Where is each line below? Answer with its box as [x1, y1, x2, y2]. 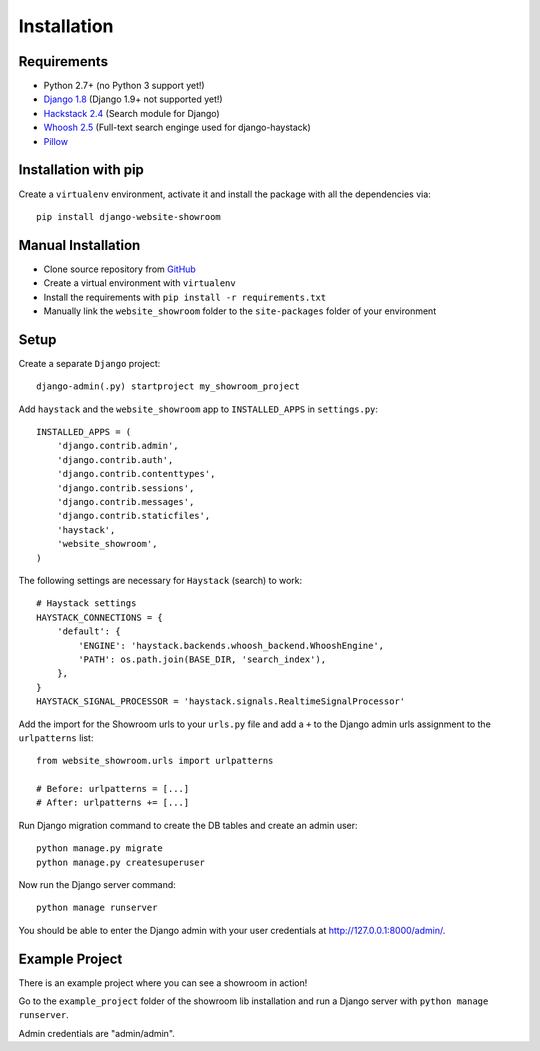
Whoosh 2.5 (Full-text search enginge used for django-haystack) [43, 121, 312, 134]
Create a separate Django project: [18, 357, 161, 369]
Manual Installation [18, 236, 141, 254]
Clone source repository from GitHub [43, 263, 197, 275]
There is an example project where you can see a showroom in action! [18, 976, 308, 989]
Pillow [43, 135, 69, 147]
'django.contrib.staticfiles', [56, 510, 211, 522]
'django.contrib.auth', [56, 454, 174, 465]
